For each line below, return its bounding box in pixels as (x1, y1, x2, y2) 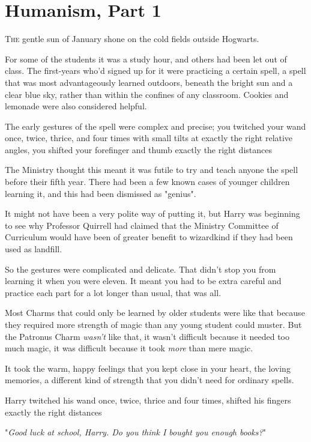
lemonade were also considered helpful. (5, 100, 147, 112)
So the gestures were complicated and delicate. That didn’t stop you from (5, 262, 276, 275)
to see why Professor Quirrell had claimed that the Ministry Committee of (5, 219, 279, 231)
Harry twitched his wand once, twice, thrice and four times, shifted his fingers (5, 393, 291, 406)
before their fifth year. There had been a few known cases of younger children (5, 175, 290, 188)
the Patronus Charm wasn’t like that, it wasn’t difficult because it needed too (5, 330, 290, 342)
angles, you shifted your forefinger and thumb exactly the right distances (5, 143, 272, 156)
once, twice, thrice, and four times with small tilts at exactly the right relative (5, 132, 293, 144)
